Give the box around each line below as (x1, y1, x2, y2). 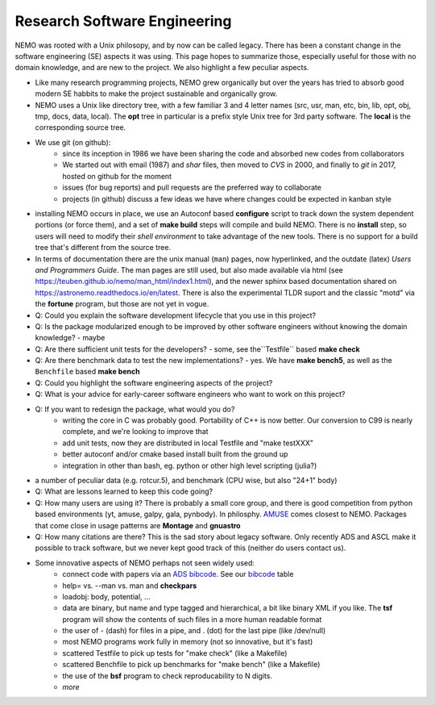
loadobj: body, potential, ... (62, 591, 151, 601)
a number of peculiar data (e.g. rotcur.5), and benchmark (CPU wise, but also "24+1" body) (35, 476, 338, 485)
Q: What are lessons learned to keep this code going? (35, 486, 213, 496)
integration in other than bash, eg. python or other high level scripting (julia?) (62, 461, 317, 470)
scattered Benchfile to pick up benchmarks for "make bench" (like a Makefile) (62, 660, 321, 670)
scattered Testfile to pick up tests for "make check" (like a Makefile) (62, 648, 288, 657)
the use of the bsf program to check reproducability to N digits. (62, 670, 273, 681)
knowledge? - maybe (35, 333, 106, 343)
